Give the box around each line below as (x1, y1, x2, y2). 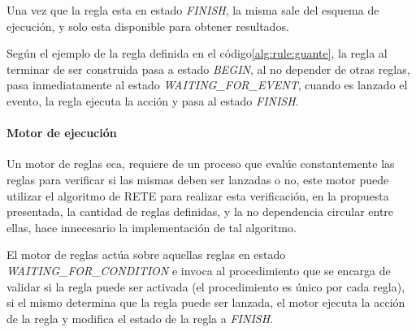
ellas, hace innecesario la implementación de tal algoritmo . (6, 218, 297, 235)
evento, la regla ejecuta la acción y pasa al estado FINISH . (6, 92, 299, 109)
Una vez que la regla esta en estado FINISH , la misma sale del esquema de (6, 2, 379, 18)
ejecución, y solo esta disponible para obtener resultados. (6, 17, 289, 34)
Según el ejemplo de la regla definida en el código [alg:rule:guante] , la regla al (6, 45, 388, 62)
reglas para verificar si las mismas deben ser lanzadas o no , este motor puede (6, 170, 389, 188)
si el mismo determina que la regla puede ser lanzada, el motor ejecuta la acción (6, 294, 405, 311)
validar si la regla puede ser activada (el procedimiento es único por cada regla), (6, 278, 405, 295)
